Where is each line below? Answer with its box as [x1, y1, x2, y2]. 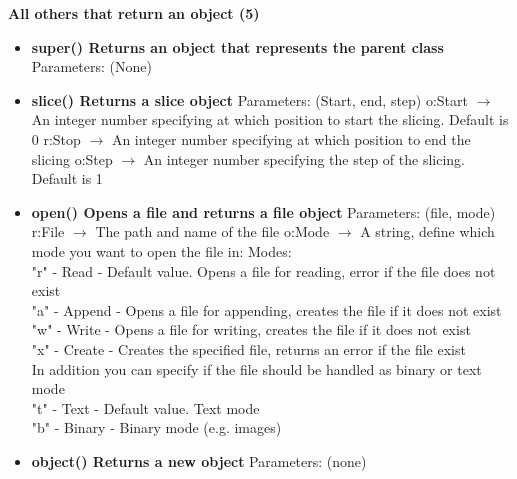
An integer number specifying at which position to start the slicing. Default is [31, 109, 509, 130]
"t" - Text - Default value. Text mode [31, 397, 260, 418]
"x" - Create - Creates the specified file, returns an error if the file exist [31, 338, 466, 359]
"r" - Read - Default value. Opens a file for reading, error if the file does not [31, 260, 496, 281]
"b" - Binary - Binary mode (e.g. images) [31, 417, 282, 438]
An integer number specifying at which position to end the [111, 128, 471, 149]
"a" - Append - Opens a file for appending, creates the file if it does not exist [31, 299, 502, 320]
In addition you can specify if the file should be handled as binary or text [31, 358, 482, 379]
